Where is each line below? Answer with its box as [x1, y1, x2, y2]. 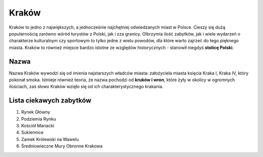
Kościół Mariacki [21, 123, 55, 129]
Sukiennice [21, 129, 44, 136]
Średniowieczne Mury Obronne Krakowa [21, 143, 103, 149]
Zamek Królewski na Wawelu [21, 136, 79, 142]
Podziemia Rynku [21, 116, 56, 122]
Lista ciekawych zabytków [9, 96, 92, 105]
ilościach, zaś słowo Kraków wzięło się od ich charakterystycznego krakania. [9, 84, 164, 89]
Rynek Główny [21, 109, 51, 115]
